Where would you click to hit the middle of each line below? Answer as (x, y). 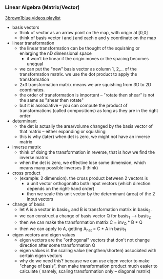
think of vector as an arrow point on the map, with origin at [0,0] (84, 33)
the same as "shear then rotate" (51, 100)
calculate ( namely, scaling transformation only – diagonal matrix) (85, 271)
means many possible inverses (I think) (59, 168)
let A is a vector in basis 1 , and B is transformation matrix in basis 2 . (86, 210)
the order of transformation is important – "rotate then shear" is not (87, 95)
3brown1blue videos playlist (33, 18)
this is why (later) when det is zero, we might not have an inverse (85, 137)
